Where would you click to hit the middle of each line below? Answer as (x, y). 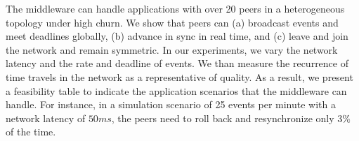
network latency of (46, 118)
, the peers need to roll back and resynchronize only (223, 118)
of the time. (31, 132)
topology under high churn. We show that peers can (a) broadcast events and (172, 22)
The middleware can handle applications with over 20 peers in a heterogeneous (175, 8)
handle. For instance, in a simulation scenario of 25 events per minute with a (171, 104)
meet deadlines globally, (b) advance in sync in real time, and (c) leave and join (177, 36)
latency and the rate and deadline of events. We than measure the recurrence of (177, 63)
